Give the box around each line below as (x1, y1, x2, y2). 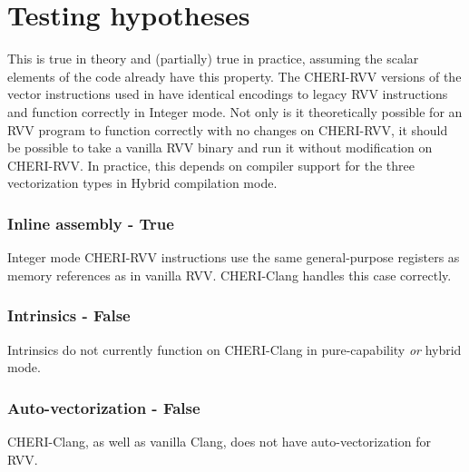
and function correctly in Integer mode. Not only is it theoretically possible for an (7, 102, 463, 121)
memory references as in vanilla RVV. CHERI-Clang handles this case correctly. (7, 265, 452, 284)
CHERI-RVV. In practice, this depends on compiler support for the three (7, 155, 415, 174)
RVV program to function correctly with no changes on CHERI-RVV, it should (7, 120, 448, 139)
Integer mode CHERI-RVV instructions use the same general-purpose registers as (7, 248, 460, 267)
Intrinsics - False (7, 304, 131, 327)
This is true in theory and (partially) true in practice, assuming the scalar (7, 49, 419, 68)
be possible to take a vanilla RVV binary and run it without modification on (7, 138, 433, 157)
